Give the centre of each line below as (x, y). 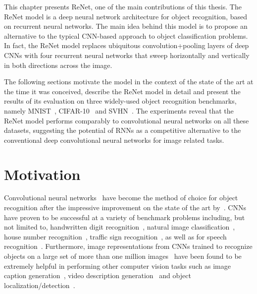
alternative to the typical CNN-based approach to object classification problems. (126, 35)
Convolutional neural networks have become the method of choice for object (121, 198)
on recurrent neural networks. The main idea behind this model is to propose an (126, 26)
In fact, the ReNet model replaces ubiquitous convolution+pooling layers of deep (127, 45)
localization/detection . (40, 285)
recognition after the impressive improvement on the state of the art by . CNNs (125, 207)
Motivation (42, 174)
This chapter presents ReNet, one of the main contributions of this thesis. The (123, 6)
